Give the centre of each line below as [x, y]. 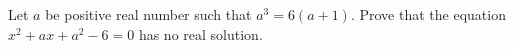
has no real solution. [200, 33]
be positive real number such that [148, 14]
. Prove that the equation [428, 14]
